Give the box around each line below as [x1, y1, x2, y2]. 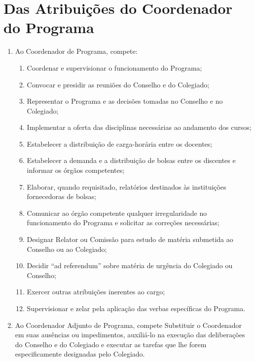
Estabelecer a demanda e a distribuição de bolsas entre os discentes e [27, 155, 236, 165]
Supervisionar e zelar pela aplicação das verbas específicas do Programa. [27, 303, 246, 313]
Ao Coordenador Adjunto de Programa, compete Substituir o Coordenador [15, 320, 242, 330]
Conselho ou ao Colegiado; [27, 243, 107, 254]
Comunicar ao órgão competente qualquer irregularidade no [27, 207, 207, 218]
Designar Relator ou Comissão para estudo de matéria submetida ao [27, 234, 233, 244]
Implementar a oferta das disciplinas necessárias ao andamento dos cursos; [27, 122, 252, 132]
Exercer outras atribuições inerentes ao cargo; [27, 286, 165, 297]
